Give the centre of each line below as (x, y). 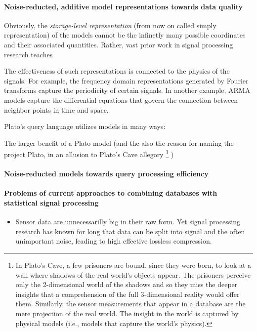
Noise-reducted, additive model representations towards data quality (124, 6)
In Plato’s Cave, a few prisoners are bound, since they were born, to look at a (133, 265)
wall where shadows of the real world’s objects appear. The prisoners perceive (133, 274)
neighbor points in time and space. (56, 109)
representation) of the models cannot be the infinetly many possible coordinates (125, 35)
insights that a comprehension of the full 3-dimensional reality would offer (128, 294)
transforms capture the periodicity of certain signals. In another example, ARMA (127, 90)
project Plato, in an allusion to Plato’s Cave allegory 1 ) (89, 153)
